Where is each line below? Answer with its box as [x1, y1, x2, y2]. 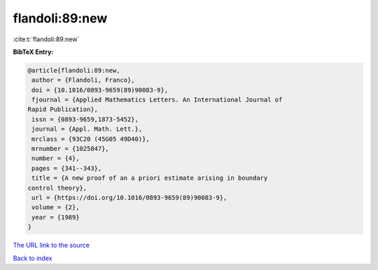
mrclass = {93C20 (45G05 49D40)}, [31, 135, 150, 143]
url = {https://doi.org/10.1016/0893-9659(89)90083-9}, [31, 194, 227, 201]
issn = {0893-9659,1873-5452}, [31, 115, 139, 123]
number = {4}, [31, 155, 80, 162]
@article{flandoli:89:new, [27, 66, 120, 74]
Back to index [13, 254, 52, 262]
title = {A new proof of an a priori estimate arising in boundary [31, 174, 268, 182]
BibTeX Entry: [13, 48, 54, 56]
